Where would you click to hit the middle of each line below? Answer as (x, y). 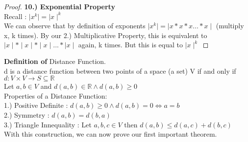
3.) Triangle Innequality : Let (48, 124)
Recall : (15, 16)
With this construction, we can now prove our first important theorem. (111, 134)
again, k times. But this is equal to (130, 45)
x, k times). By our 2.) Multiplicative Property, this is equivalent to (106, 35)
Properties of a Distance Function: (56, 95)
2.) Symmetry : (27, 114)
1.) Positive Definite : (36, 105)
